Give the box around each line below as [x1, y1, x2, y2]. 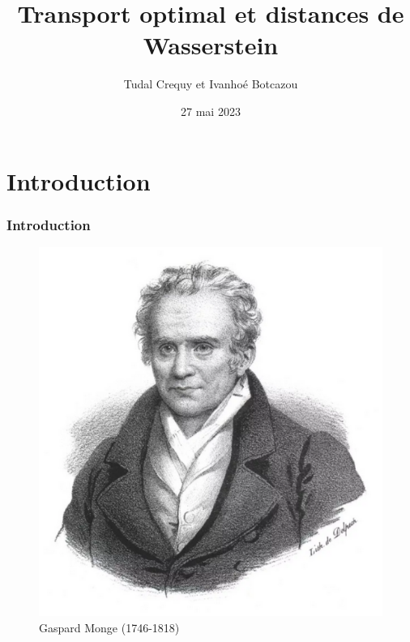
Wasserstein [143, 28, 279, 62]
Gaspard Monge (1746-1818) [39, 618, 180, 636]
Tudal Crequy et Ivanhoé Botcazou [123, 75, 298, 92]
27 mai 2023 [181, 102, 241, 119]
